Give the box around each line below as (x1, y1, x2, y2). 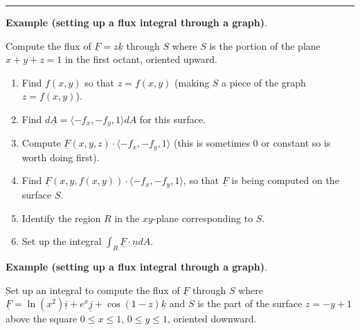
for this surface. (139, 111, 206, 126)
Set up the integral (21, 234, 102, 248)
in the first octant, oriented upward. (64, 52, 217, 66)
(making (174, 75, 210, 89)
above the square (6, 311, 78, 326)
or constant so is (261, 136, 331, 150)
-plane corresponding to (152, 210, 253, 225)
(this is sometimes (173, 136, 250, 150)
